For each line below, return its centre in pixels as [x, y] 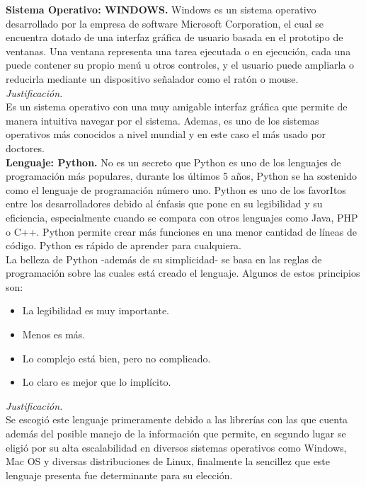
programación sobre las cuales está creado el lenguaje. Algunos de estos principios [183, 273]
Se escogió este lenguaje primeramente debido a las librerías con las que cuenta [177, 419]
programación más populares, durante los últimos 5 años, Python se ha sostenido [182, 176]
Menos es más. [54, 334]
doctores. [25, 148]
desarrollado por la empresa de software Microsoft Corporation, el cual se [165, 23]
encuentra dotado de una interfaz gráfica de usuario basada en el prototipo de [175, 37]
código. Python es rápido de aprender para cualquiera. [124, 245]
